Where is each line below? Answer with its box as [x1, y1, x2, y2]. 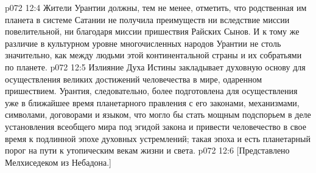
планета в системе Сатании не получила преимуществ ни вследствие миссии [5, 13, 290, 25]
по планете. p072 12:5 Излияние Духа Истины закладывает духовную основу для [5, 60, 306, 73]
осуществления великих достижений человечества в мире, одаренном [5, 72, 262, 85]
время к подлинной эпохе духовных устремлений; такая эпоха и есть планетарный [5, 132, 311, 144]
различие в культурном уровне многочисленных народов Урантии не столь [5, 36, 281, 49]
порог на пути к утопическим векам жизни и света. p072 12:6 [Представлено [5, 144, 290, 157]
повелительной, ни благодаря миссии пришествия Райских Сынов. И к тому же [5, 25, 300, 38]
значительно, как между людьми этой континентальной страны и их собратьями [5, 49, 302, 61]
